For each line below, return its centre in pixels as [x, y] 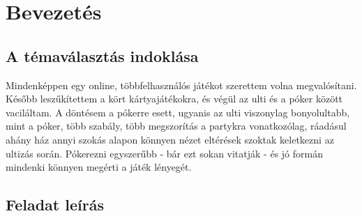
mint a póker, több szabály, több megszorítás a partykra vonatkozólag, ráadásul [176, 126]
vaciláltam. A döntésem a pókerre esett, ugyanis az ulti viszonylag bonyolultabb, [178, 112]
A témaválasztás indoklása [102, 55]
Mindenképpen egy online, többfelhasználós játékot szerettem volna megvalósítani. [181, 85]
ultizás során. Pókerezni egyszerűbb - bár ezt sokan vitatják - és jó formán [164, 153]
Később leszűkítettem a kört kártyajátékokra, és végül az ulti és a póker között [174, 99]
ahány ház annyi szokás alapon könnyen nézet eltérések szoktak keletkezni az [170, 139]
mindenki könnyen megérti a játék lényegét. [99, 167]
